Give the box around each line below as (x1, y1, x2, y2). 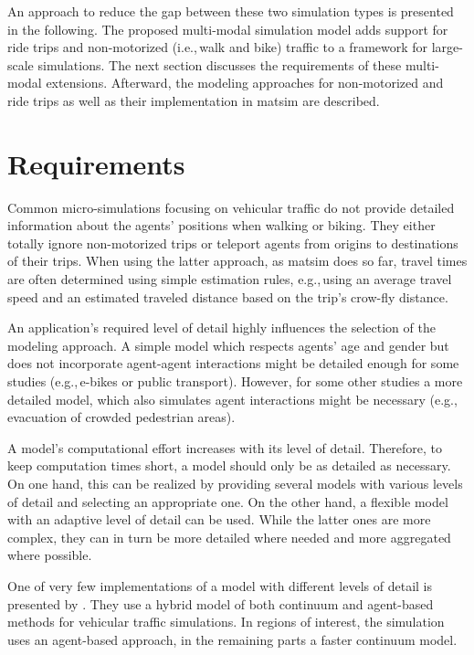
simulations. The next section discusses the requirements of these (37, 55, 402, 74)
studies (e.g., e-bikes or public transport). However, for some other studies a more (7, 372, 463, 391)
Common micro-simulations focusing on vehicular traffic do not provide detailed (7, 197, 455, 217)
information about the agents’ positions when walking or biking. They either (7, 216, 436, 235)
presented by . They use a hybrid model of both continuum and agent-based (7, 594, 434, 613)
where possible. (7, 545, 92, 565)
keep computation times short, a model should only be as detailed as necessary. (7, 456, 451, 475)
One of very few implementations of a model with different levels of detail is (7, 576, 432, 595)
